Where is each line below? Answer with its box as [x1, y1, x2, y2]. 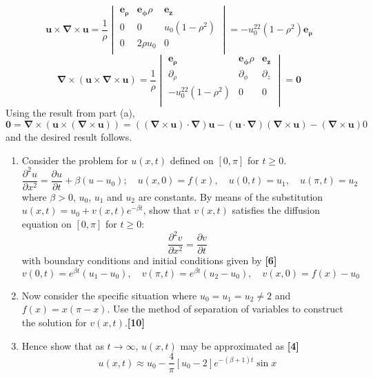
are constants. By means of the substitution [138, 189, 323, 203]
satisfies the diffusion [232, 203, 320, 217]
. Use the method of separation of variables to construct [107, 301, 343, 316]
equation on [21, 216, 72, 230]
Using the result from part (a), [6, 106, 135, 120]
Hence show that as [21, 338, 104, 352]
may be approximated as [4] [180, 338, 299, 352]
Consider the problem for [21, 152, 128, 167]
